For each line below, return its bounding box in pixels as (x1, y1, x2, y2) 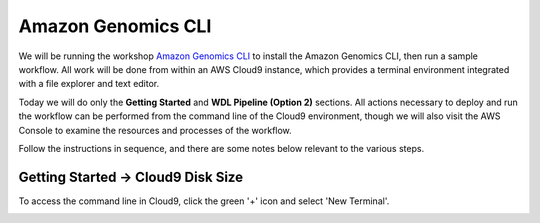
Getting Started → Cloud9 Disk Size (18, 168, 244, 185)
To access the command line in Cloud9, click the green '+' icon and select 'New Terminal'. (18, 195, 390, 207)
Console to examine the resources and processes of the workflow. (18, 124, 292, 136)
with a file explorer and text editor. (18, 78, 160, 90)
